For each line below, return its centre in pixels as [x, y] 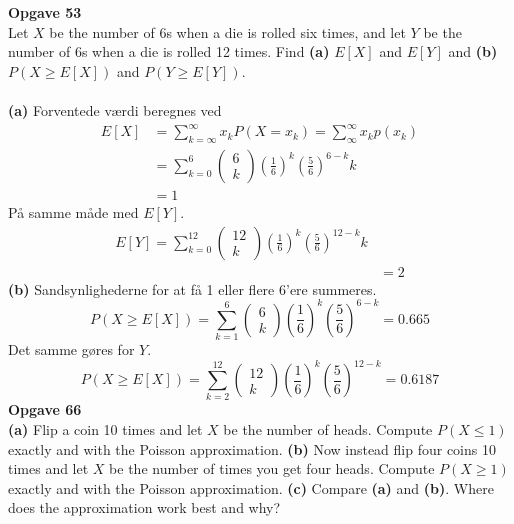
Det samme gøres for [71, 349]
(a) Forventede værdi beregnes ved [115, 109]
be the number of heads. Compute [328, 429]
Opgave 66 [45, 409]
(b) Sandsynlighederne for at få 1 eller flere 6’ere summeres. [192, 288]
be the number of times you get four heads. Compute [272, 468]
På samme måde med [73, 211]
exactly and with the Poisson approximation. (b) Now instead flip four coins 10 [252, 448]
